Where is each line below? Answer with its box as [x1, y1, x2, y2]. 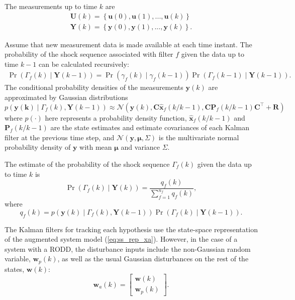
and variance [121, 142, 160, 152]
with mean [79, 142, 112, 152]
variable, [5, 253, 31, 264]
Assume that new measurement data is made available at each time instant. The [5, 39, 252, 49]
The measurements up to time [5, 1, 97, 11]
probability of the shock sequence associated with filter [5, 49, 173, 59]
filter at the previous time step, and [5, 132, 115, 142]
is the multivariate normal [158, 132, 239, 142]
